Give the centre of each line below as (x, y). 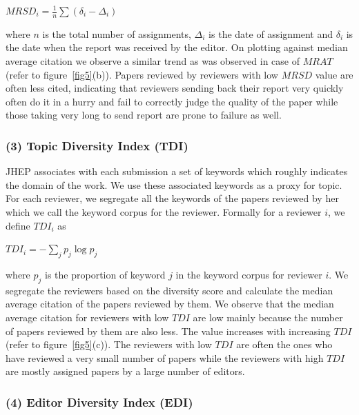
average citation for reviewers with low (87, 317)
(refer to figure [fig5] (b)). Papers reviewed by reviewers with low (142, 74)
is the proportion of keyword (105, 274)
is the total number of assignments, (117, 33)
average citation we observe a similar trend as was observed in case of (153, 61)
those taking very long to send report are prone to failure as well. (144, 115)
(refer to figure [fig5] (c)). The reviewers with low (109, 344)
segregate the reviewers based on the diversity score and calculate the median (169, 290)
